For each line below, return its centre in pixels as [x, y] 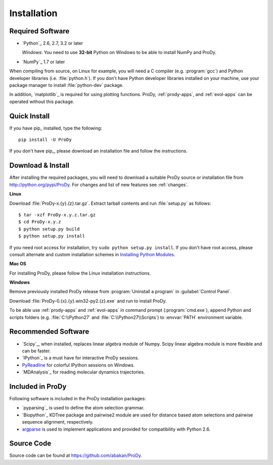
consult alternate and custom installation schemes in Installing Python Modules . [92, 254]
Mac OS [18, 264]
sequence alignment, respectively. [58, 422]
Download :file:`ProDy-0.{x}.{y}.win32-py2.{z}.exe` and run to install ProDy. [88, 301]
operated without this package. [42, 102]
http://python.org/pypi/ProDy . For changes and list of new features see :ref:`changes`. [99, 184]
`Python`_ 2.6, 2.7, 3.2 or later [53, 43]
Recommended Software [49, 332]
